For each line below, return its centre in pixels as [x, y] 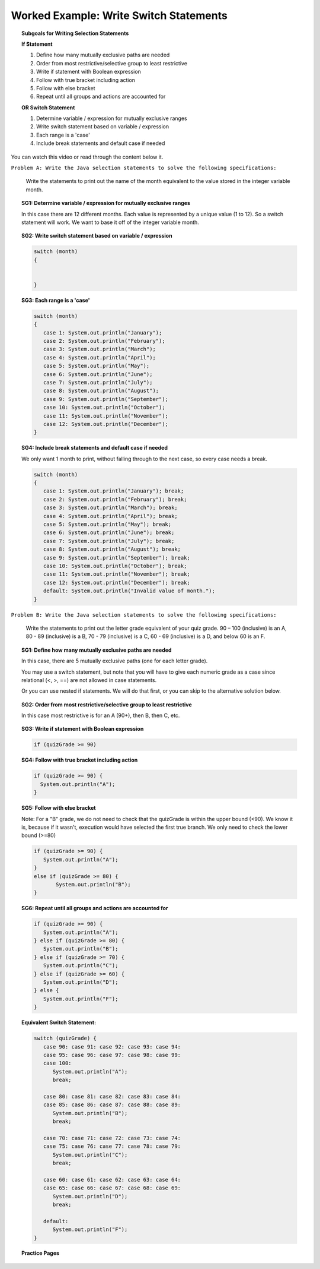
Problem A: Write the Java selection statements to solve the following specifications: [144, 168]
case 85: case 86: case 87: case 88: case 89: [112, 1105]
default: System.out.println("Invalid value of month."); [129, 591]
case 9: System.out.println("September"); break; [117, 558]
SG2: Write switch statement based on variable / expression [97, 236]
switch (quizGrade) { [65, 1038]
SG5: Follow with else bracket [59, 808]
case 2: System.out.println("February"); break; [115, 499]
